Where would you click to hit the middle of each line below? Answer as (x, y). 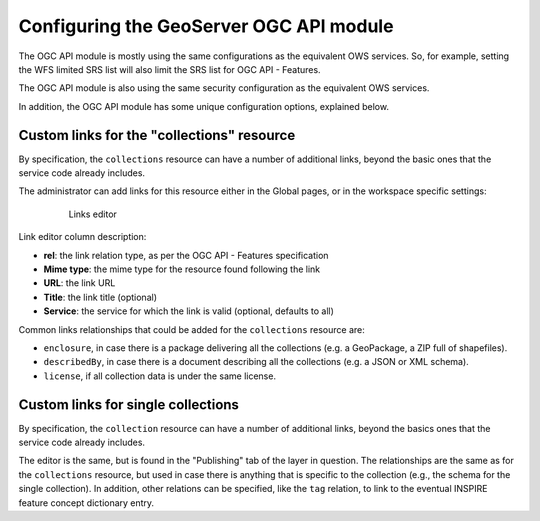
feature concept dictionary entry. (86, 502)
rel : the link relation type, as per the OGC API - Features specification (186, 255)
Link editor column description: (82, 237)
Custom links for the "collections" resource (157, 135)
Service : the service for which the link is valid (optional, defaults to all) (189, 311)
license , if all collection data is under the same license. (160, 376)
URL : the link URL (79, 283)
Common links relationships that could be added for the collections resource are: (191, 329)
